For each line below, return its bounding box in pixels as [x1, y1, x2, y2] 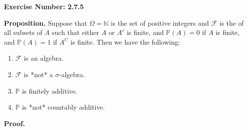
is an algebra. [24, 53, 64, 63]
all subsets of [4, 27, 43, 37]
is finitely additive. [22, 85, 78, 96]
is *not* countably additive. [22, 102, 105, 112]
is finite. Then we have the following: [70, 36, 180, 47]
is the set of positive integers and [111, 17, 209, 28]
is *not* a [24, 69, 53, 79]
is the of [219, 17, 244, 28]
